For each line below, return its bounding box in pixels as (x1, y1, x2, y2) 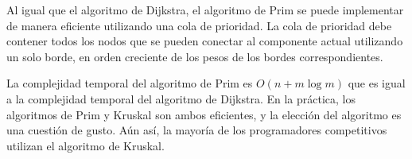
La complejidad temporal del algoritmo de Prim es (6, 75, 253, 91)
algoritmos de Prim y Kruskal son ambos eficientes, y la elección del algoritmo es (6, 106, 402, 122)
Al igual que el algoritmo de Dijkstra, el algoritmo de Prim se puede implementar (6, 2, 404, 17)
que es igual (348, 75, 406, 91)
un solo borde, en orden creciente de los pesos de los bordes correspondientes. (6, 48, 383, 64)
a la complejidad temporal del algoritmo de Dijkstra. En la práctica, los (6, 90, 356, 107)
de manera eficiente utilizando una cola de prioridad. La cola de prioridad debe (6, 17, 392, 33)
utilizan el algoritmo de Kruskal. (6, 137, 165, 153)
